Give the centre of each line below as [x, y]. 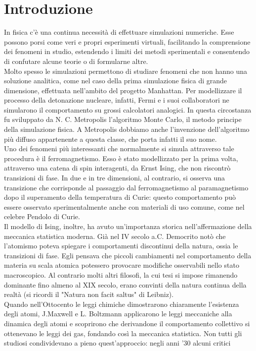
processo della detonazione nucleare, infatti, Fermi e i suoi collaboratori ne [117, 100]
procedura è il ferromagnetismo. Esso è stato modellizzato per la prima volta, [121, 158]
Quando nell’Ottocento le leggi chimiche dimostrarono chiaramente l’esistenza [122, 304]
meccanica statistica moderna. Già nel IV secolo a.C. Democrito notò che [115, 236]
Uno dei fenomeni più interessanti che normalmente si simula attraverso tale [119, 148]
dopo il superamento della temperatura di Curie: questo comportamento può [120, 197]
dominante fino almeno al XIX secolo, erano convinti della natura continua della [125, 284]
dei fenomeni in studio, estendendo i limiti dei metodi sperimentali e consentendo [127, 51]
